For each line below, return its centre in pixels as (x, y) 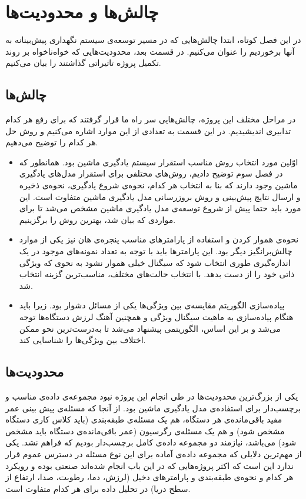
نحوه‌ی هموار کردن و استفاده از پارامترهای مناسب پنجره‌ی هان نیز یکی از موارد (159, 239)
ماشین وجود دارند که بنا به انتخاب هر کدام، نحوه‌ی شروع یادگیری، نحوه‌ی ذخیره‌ (158, 185)
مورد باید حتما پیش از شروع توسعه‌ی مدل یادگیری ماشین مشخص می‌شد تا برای (160, 208)
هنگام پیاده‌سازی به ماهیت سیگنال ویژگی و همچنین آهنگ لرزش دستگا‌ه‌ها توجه (156, 317)
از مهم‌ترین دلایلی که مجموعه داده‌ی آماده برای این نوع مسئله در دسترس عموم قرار (154, 453)
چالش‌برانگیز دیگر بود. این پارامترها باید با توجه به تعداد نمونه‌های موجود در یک (156, 251)
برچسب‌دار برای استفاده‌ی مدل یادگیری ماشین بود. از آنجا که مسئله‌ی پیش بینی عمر (153, 407)
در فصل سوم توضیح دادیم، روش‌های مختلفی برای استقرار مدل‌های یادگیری (151, 173)
